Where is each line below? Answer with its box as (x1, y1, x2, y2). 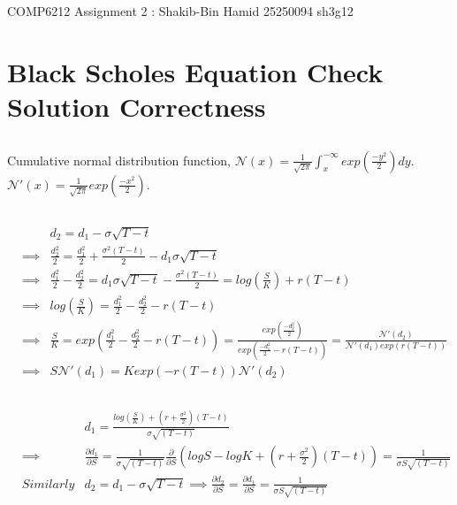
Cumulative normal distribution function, (7, 150, 231, 169)
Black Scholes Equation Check (7, 53, 384, 89)
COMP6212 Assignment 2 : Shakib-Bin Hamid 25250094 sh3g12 (7, 2, 354, 19)
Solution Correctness (7, 88, 266, 124)
